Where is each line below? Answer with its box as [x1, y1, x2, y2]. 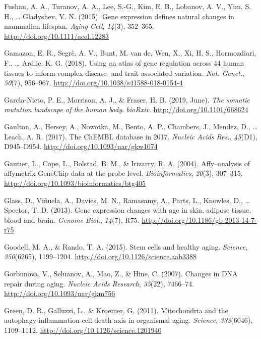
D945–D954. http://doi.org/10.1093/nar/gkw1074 [4, 141, 158, 152]
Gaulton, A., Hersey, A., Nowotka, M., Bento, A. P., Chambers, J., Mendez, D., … [4, 121, 257, 131]
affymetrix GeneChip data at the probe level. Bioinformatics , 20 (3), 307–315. [4, 168, 243, 178]
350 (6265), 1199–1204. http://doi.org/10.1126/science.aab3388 [4, 251, 197, 262]
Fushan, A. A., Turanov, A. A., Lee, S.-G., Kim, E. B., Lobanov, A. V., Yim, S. [4, 1, 251, 11]
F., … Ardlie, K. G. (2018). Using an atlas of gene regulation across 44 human [4, 57, 244, 68]
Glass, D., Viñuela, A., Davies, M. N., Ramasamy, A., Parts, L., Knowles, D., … [4, 195, 250, 205]
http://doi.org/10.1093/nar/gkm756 [4, 288, 115, 299]
